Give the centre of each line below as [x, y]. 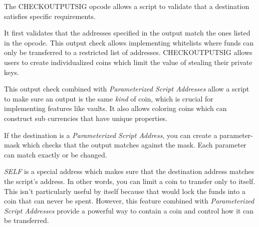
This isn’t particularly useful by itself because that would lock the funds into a [125, 191]
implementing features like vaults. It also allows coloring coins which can [115, 108]
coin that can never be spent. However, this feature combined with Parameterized [129, 201]
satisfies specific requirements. [50, 16]
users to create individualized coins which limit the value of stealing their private [128, 62]
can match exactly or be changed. [56, 154]
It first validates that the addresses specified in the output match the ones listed [127, 33]
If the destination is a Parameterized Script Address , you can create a [111, 135]
